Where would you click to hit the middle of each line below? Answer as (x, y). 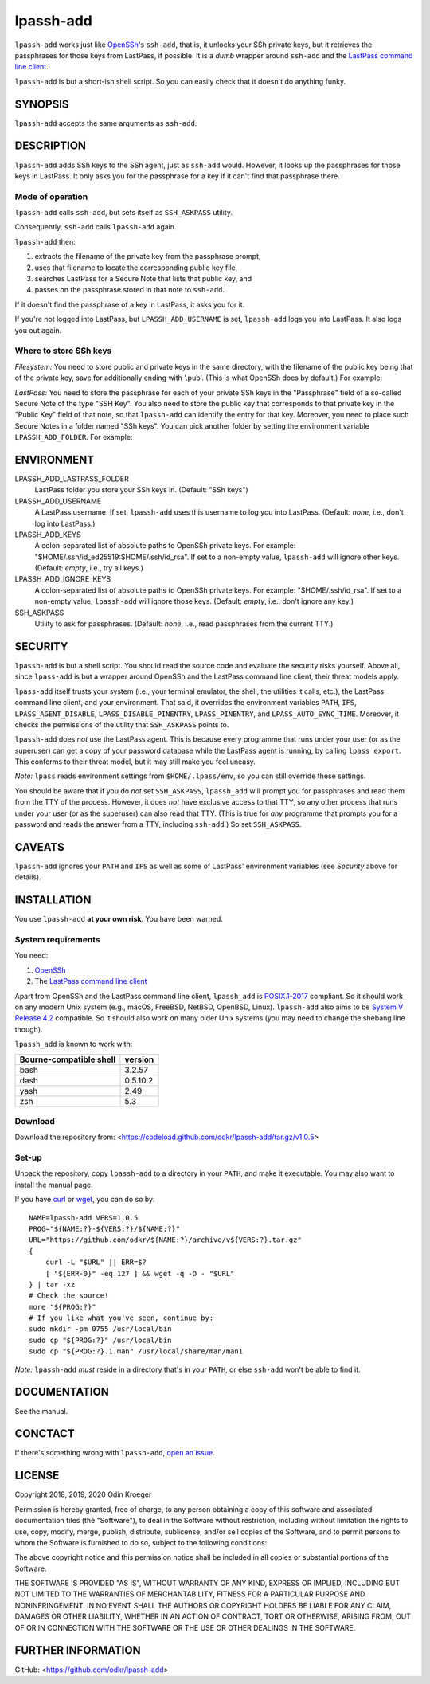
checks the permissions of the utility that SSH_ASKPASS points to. (122, 724)
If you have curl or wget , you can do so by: (85, 1200)
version (139, 1059)
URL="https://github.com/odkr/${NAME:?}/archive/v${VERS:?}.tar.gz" (165, 1240)
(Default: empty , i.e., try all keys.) (89, 568)
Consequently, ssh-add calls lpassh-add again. (96, 227)
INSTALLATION (53, 900)
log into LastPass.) (65, 523)
